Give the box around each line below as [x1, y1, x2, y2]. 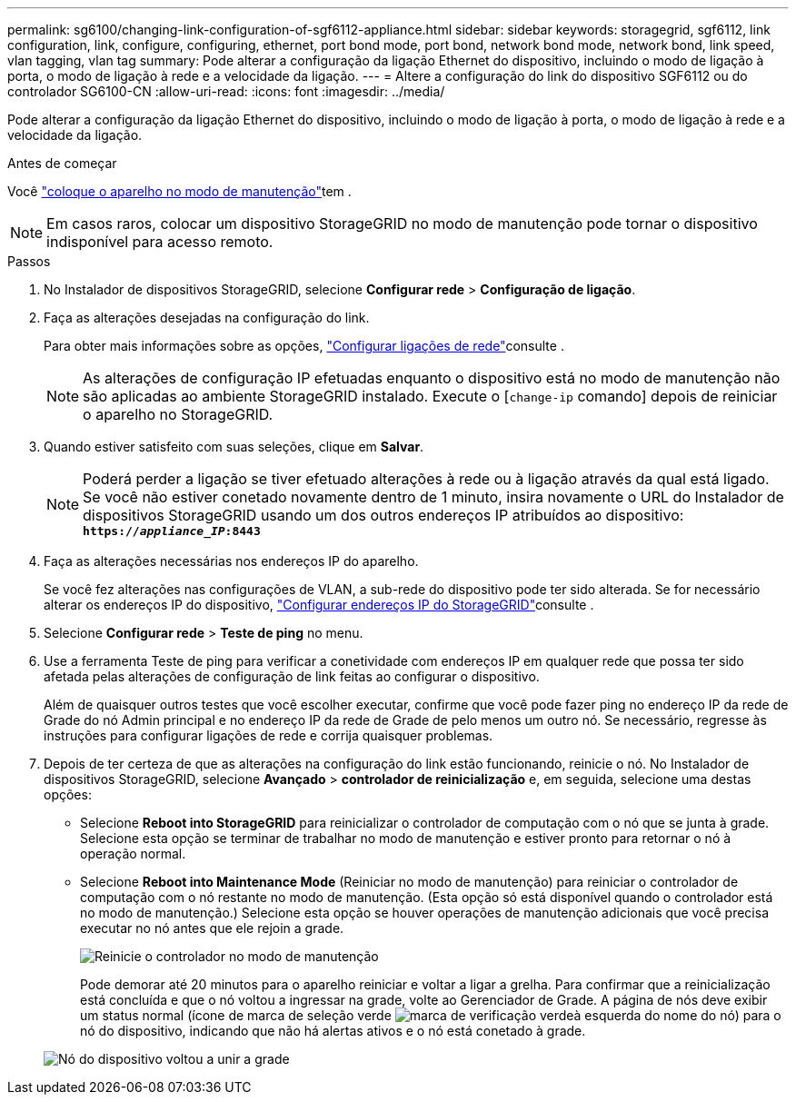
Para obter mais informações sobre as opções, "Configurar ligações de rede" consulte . [44, 338, 564, 353]
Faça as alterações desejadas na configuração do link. [44, 310, 370, 325]
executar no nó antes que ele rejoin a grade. [80, 920, 344, 936]
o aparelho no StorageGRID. [83, 405, 274, 423]
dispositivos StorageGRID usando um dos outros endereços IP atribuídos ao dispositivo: [83, 506, 684, 524]
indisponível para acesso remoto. [46, 233, 274, 251]
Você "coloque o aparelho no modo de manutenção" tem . [7, 184, 352, 199]
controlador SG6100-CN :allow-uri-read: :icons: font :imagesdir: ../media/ [7, 84, 445, 99]
